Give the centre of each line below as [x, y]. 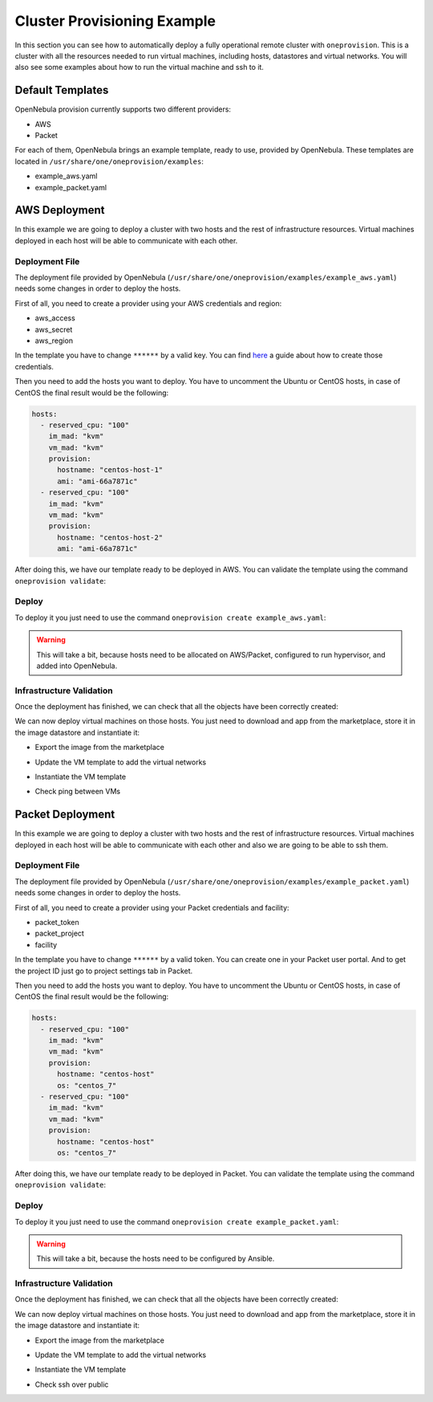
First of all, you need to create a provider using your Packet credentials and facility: [152, 907]
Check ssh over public [72, 1384]
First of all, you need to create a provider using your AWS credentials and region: [148, 303]
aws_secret [54, 329]
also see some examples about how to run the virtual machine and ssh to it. [140, 67]
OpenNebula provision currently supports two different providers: [123, 109]
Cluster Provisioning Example [115, 21]
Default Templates [62, 90]
